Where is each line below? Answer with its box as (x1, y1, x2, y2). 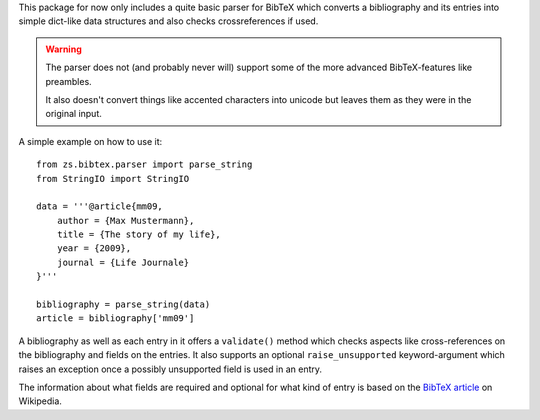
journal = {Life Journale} (56, 256, 190, 268)
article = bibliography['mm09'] (36, 313, 195, 324)
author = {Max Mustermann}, (56, 215, 195, 226)
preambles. (45, 75, 92, 87)
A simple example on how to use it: (18, 135, 163, 147)
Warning (45, 43, 82, 55)
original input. (45, 108, 102, 120)
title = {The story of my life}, (56, 229, 222, 240)
